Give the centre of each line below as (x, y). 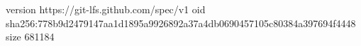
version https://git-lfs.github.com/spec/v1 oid (106, 9)
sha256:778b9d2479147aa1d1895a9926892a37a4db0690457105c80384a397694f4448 (181, 23)
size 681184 (30, 37)
